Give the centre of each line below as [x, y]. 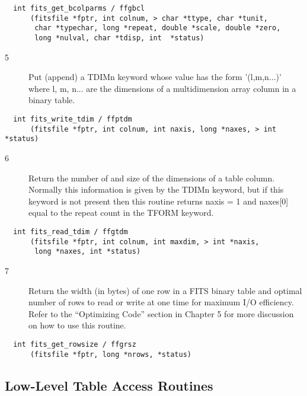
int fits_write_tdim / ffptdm [73, 119]
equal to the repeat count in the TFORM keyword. [121, 213]
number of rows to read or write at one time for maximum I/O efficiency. [161, 302]
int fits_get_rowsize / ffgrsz [75, 344]
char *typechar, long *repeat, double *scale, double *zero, [158, 28]
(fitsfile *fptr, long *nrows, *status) [111, 354]
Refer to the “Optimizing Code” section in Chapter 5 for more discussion [161, 313]
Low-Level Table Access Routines [109, 385]
